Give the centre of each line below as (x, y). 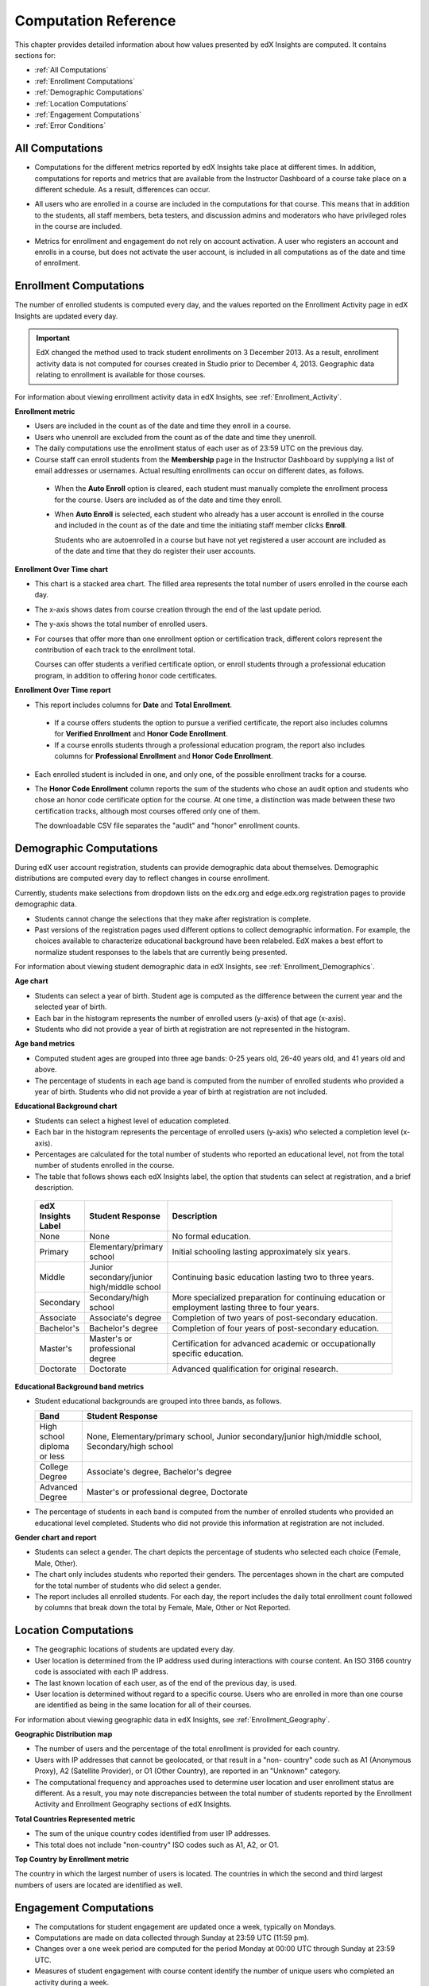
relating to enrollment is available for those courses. (121, 375)
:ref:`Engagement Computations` (88, 114)
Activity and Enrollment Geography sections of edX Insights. (133, 1804)
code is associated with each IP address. (101, 1671)
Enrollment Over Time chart (62, 569)
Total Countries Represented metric (75, 1818)
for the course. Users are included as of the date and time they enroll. (168, 500)
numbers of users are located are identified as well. (99, 1885)
